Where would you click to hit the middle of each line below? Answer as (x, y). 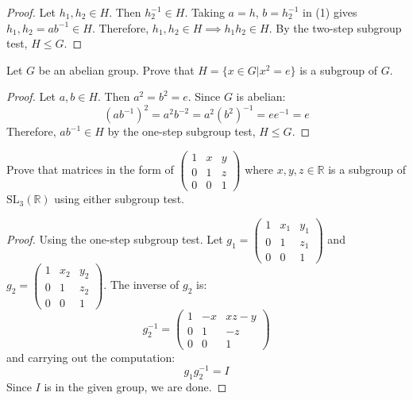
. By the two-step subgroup (335, 27)
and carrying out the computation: (91, 357)
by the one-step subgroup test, (181, 131)
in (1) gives (330, 12)
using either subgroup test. (119, 199)
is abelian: (261, 96)
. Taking (205, 12)
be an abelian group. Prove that (116, 69)
